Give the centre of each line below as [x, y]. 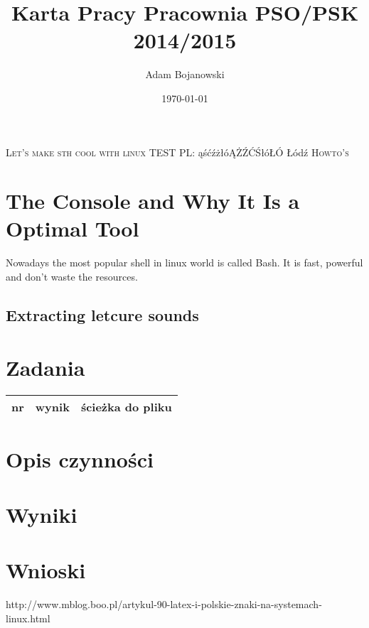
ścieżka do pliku [126, 406]
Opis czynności [80, 459]
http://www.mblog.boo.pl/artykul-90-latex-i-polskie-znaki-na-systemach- [164, 604]
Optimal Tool [73, 228]
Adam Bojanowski [185, 74]
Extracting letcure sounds [102, 314]
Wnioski [46, 570]
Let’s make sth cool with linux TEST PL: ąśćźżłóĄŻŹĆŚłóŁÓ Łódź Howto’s [177, 152]
